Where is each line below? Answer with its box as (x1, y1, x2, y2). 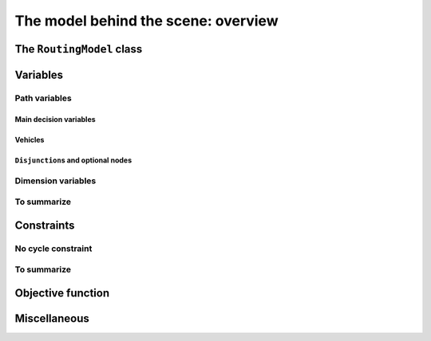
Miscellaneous (14, 312, 89, 325)
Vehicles (14, 135, 45, 144)
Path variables (14, 92, 72, 104)
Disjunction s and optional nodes (14, 155, 132, 165)
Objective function (14, 286, 110, 300)
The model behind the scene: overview (14, 12, 279, 29)
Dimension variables (14, 175, 97, 186)
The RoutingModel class (14, 42, 143, 56)
